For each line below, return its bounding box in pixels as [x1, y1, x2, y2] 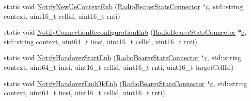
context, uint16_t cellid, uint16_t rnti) [4, 11, 121, 21]
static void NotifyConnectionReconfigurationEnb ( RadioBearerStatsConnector [4, 27, 236, 37]
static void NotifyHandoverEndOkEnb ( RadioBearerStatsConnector [4, 78, 205, 88]
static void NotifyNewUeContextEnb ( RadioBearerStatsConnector [4, 1, 200, 11]
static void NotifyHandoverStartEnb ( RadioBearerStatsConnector [4, 52, 199, 63]
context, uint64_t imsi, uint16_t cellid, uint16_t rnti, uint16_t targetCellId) [4, 62, 234, 72]
